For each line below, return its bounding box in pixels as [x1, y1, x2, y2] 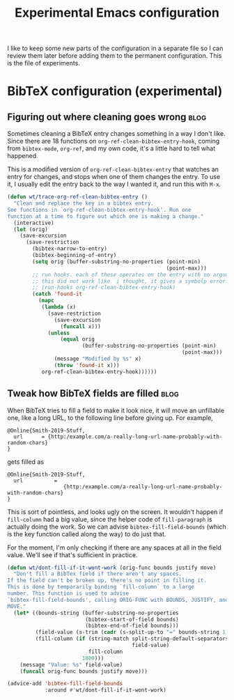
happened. [7, 152, 38, 160]
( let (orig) [13, 226, 49, 233]
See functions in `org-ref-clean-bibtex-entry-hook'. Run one [7, 206, 192, 213]
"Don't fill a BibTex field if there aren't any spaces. [13, 570, 182, 577]
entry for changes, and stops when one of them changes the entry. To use [7, 173, 221, 181]
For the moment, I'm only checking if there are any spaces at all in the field [7, 543, 221, 552]
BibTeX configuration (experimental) [7, 84, 223, 99]
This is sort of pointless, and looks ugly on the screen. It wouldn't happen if [7, 507, 224, 516]
